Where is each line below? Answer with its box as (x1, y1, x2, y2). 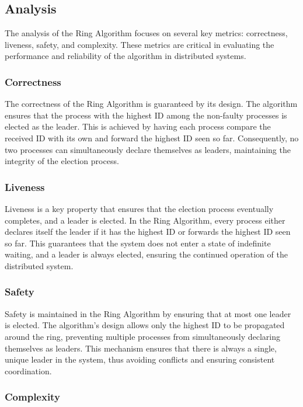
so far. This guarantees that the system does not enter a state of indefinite (5, 236, 271, 249)
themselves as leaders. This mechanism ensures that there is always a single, (5, 342, 277, 354)
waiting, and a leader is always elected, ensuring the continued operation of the (5, 248, 288, 260)
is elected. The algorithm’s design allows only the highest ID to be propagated (5, 319, 285, 331)
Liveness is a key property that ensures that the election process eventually (5, 202, 274, 214)
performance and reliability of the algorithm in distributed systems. (5, 50, 246, 62)
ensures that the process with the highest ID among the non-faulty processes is (5, 109, 287, 121)
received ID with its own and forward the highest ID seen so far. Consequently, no (5, 131, 299, 144)
